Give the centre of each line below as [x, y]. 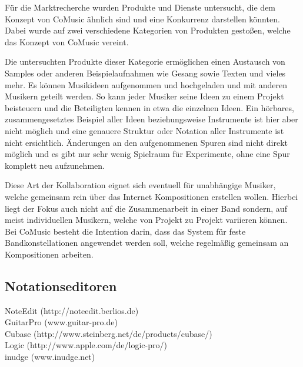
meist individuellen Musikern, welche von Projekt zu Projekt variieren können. [146, 220]
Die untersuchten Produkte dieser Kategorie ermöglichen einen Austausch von [145, 61]
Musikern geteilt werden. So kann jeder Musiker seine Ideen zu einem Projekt [144, 96]
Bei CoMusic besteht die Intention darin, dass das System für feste [125, 231]
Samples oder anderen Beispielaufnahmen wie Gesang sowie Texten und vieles [145, 73]
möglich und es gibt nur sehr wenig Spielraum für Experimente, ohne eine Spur [147, 154]
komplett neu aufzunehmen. [55, 165]
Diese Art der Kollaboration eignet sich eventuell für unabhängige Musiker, [140, 185]
